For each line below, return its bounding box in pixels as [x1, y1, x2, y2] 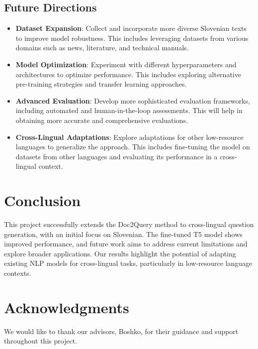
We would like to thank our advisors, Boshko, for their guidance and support [4, 326, 239, 336]
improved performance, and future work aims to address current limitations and [4, 238, 248, 249]
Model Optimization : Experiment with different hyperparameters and [15, 59, 237, 69]
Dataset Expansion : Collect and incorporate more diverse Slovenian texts [15, 23, 247, 33]
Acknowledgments [4, 297, 129, 317]
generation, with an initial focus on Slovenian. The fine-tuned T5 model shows [4, 229, 243, 239]
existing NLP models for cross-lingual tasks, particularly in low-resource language [4, 258, 253, 268]
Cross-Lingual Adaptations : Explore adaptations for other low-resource [15, 131, 244, 142]
